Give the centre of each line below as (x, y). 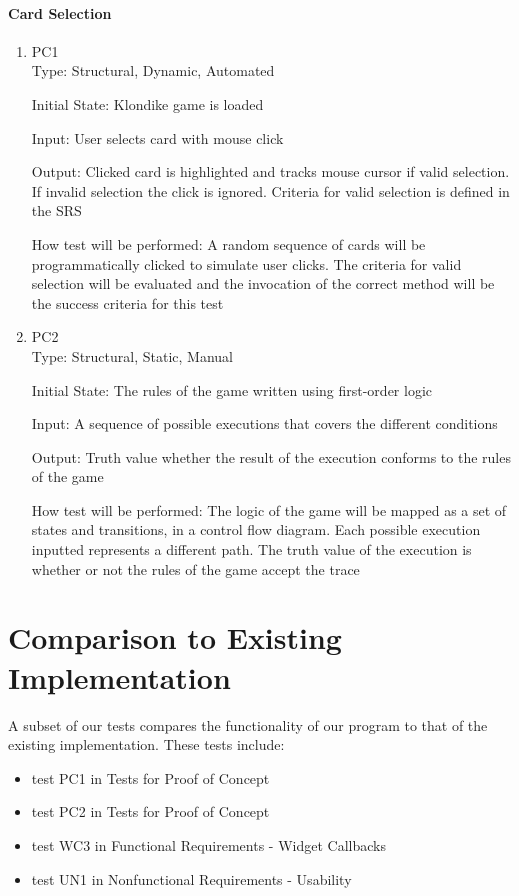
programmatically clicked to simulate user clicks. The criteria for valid (246, 263)
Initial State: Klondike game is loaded (147, 103)
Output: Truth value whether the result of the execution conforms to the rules (271, 456)
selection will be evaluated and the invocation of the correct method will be (263, 283)
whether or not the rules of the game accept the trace (195, 568)
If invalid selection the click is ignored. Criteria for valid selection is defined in (270, 190)
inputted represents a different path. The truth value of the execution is (251, 549)
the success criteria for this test (127, 302)
